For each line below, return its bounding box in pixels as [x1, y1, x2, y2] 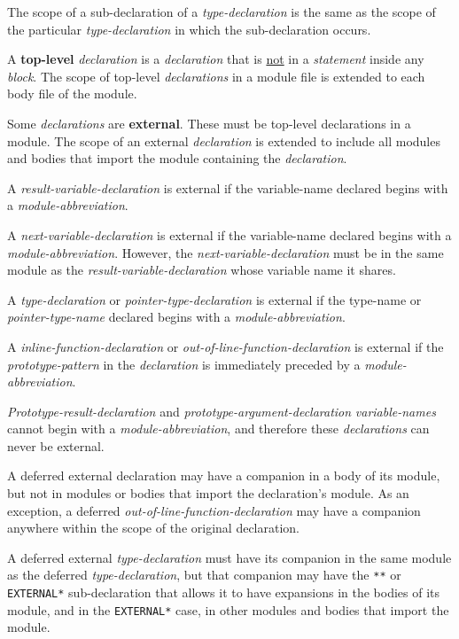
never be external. [7, 436, 105, 455]
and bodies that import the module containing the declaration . [7, 149, 347, 168]
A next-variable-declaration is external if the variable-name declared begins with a [7, 225, 452, 244]
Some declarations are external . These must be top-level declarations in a [7, 113, 411, 132]
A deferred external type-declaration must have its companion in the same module [7, 548, 452, 566]
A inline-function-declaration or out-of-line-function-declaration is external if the [7, 337, 444, 355]
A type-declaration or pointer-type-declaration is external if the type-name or [7, 290, 422, 308]
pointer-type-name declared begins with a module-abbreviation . [7, 308, 346, 326]
